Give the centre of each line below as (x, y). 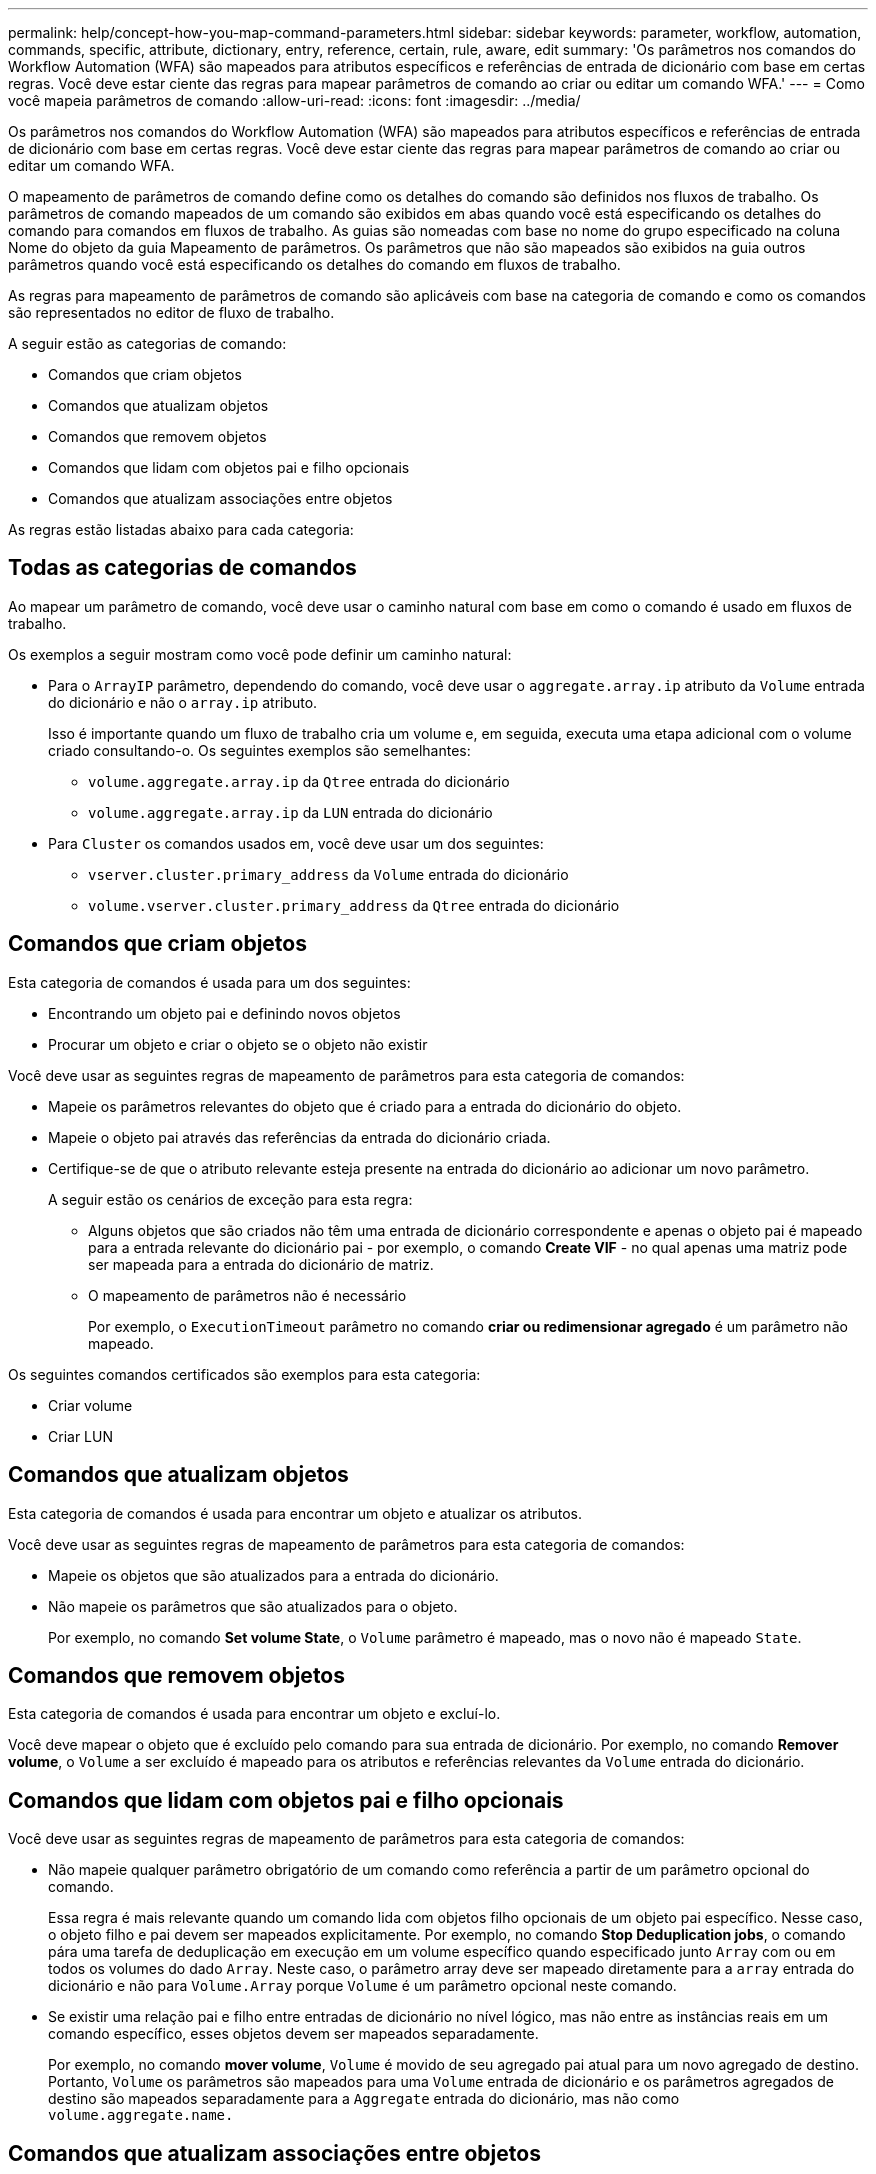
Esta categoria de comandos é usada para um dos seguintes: (209, 982)
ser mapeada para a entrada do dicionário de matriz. (261, 1264)
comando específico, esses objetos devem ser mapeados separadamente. (293, 2034)
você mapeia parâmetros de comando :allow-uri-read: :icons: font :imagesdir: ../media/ (294, 100)
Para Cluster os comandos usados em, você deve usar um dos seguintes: (296, 843)
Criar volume (90, 1405)
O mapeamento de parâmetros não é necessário (247, 1295)
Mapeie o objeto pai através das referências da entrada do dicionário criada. (299, 1137)
